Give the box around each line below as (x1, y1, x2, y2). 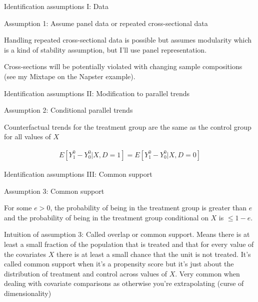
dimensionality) (4, 287, 51, 298)
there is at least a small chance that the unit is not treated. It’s (56, 248, 251, 259)
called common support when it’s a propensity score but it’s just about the (4, 258, 234, 269)
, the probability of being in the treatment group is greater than (50, 202, 247, 213)
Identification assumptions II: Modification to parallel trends (4, 88, 190, 98)
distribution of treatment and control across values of (4, 268, 167, 278)
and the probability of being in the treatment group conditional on (4, 212, 208, 222)
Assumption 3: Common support (4, 185, 104, 196)
